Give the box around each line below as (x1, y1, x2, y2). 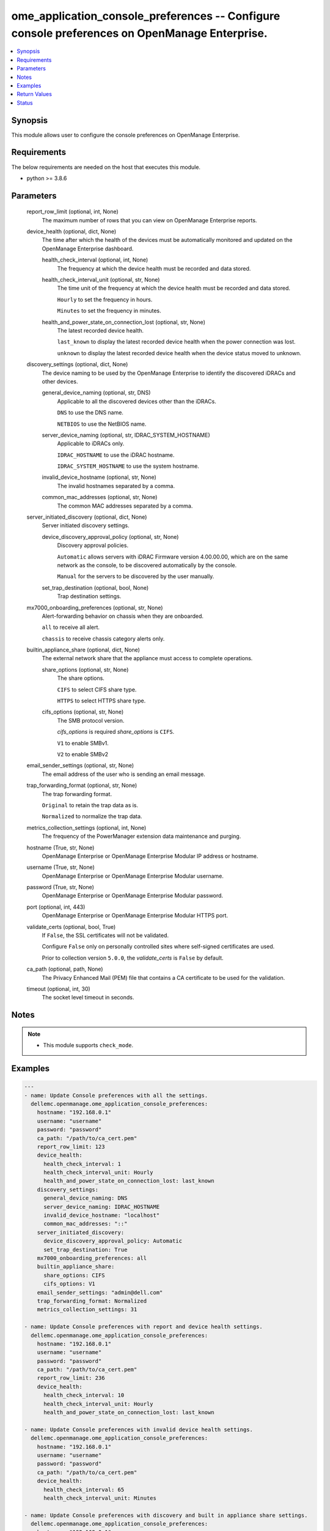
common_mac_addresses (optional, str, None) (42, 494, 158, 501)
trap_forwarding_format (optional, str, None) (26, 781, 137, 789)
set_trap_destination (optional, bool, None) (42, 584, 149, 591)
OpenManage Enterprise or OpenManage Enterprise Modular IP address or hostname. (42, 852, 258, 860)
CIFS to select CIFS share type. (57, 686, 137, 693)
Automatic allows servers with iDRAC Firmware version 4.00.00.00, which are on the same (57, 553, 288, 560)
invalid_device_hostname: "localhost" (43, 1212, 160, 1219)
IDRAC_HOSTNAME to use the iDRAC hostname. (57, 451, 175, 459)
